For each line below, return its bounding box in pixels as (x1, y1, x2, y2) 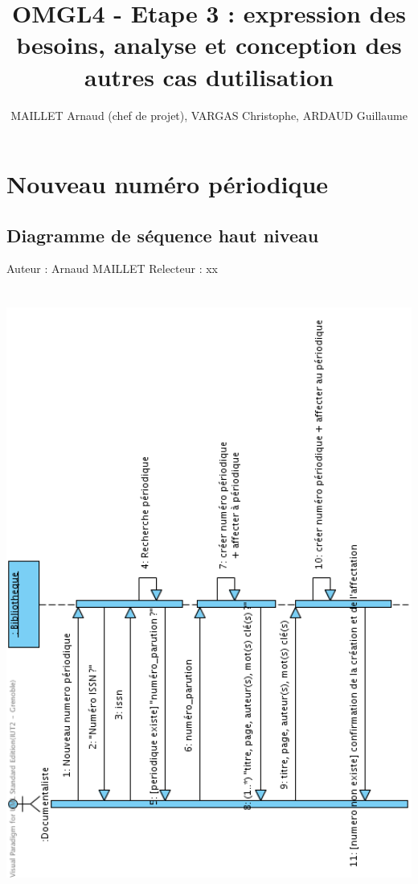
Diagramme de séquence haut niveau (6, 222, 319, 247)
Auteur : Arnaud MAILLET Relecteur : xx (6, 260, 219, 277)
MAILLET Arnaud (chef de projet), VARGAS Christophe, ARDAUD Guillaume (10, 106, 408, 123)
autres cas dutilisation (84, 60, 334, 93)
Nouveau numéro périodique (6, 167, 329, 200)
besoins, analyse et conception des (16, 28, 402, 61)
